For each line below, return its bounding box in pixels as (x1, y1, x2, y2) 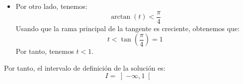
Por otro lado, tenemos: (15, 1, 87, 11)
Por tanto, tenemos (15, 46, 74, 56)
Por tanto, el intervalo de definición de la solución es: (4, 62, 165, 73)
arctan (111, 13, 131, 21)
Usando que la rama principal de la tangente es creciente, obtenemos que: (15, 23, 240, 33)
